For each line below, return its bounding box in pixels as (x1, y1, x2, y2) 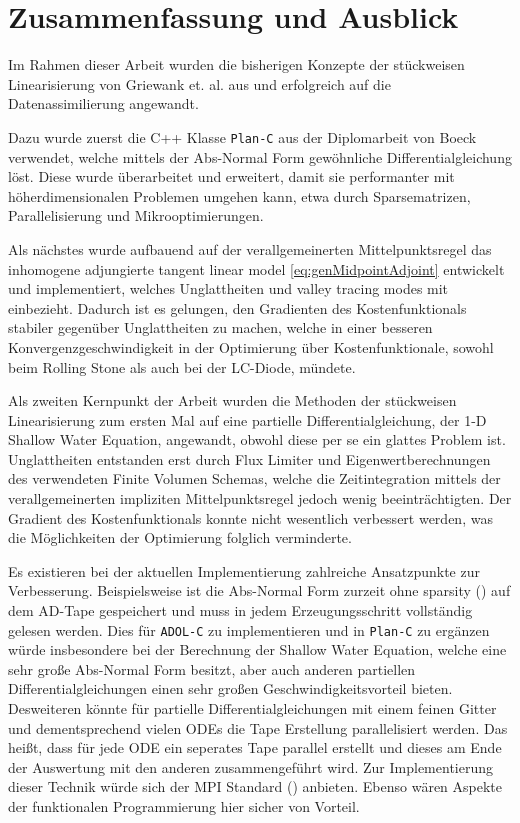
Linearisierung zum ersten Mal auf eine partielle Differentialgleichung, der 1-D (8, 409, 487, 430)
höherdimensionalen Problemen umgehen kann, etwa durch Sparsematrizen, (8, 185, 471, 206)
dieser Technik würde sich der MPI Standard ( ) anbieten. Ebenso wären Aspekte (8, 776, 503, 797)
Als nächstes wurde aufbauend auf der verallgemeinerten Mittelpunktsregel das (8, 238, 492, 259)
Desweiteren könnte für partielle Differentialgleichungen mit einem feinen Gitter (8, 698, 497, 719)
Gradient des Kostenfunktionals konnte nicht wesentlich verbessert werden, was (8, 507, 493, 528)
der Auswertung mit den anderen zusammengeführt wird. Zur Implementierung (8, 756, 494, 777)
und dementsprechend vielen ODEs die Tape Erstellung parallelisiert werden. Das (8, 717, 508, 738)
